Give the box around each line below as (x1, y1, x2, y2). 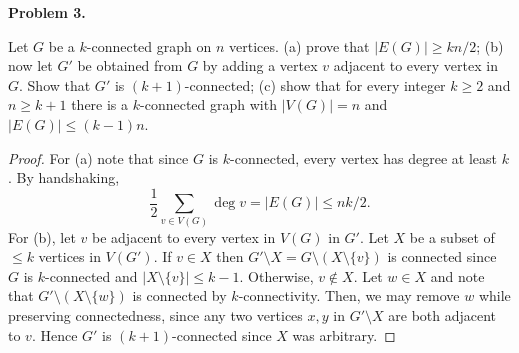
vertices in (38, 246, 101, 267)
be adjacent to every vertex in (92, 226, 276, 247)
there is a (71, 94, 129, 115)
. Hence (31, 324, 78, 345)
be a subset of (409, 226, 495, 247)
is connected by (132, 285, 227, 306)
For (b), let (8, 226, 76, 247)
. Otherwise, (239, 265, 314, 286)
